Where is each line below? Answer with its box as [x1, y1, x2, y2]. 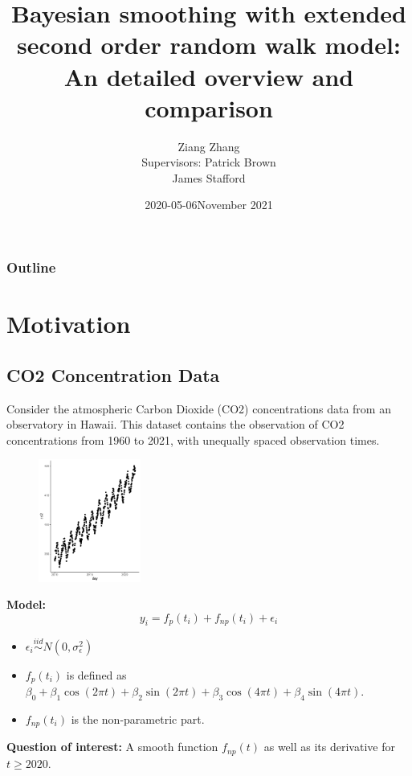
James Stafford [172, 169, 246, 186]
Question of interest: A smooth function [6, 738, 218, 755]
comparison [145, 91, 273, 124]
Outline [6, 257, 56, 277]
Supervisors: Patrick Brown [141, 154, 276, 170]
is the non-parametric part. [71, 710, 205, 727]
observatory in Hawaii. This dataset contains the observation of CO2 [6, 416, 345, 433]
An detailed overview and [63, 60, 354, 92]
